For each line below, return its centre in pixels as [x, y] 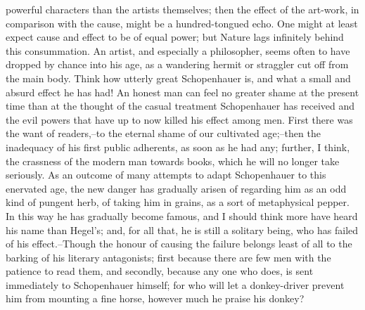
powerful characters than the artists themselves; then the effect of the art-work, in [182, 9]
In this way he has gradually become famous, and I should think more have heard [182, 215]
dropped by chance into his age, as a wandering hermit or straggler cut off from [177, 64]
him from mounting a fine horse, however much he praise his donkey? [155, 298]
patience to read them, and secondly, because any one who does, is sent [160, 271]
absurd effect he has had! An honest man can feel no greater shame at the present [182, 92]
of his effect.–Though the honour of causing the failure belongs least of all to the [179, 244]
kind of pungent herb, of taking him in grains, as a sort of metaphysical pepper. [178, 202]
